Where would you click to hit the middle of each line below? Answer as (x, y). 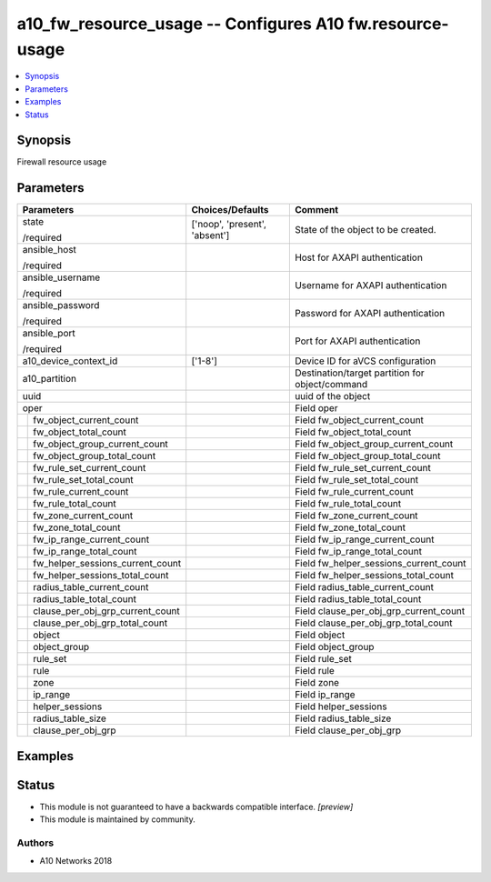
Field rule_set (323, 659)
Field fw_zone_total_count (350, 527)
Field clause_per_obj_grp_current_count (380, 611)
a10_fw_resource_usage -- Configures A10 (180, 24)
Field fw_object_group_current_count (374, 444)
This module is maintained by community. (117, 819)
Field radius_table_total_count (358, 599)
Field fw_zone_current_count (356, 516)
